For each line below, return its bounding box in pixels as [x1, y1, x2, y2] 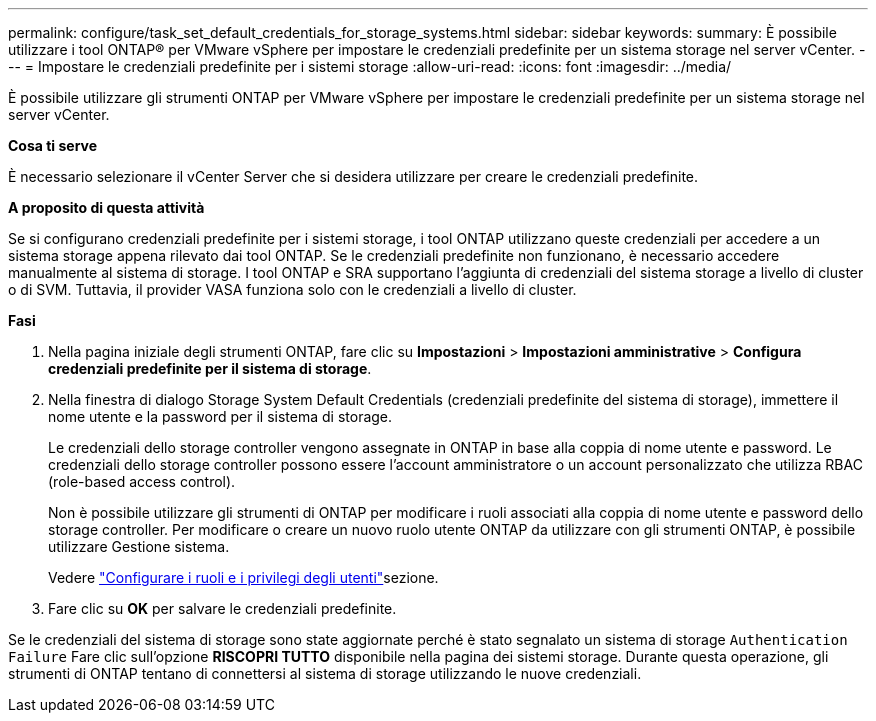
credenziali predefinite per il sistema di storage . [48, 360, 372, 377]
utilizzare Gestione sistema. [48, 538, 230, 555]
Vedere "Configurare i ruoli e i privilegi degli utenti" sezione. [48, 569, 439, 586]
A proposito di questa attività [8, 199, 205, 216]
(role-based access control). [48, 473, 236, 490]
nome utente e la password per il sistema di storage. [48, 408, 393, 425]
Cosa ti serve [8, 137, 98, 154]
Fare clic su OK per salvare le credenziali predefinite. [48, 600, 397, 617]
